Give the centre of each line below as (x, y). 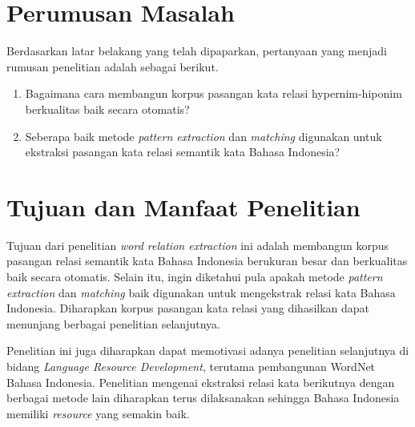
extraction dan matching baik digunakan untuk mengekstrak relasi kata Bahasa (201, 292)
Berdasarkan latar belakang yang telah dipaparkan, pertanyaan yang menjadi (197, 51)
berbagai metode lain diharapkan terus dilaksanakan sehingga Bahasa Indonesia (203, 398)
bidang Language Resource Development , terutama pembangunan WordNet (191, 366)
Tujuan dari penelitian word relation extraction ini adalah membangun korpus (198, 245)
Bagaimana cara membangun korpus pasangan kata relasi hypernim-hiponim (214, 93)
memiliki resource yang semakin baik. (98, 413)
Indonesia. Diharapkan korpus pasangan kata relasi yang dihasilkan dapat (188, 308)
